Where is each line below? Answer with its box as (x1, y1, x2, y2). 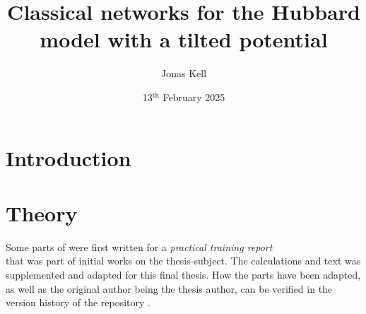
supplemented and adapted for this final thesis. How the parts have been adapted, (6, 267, 361, 281)
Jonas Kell (160, 66, 207, 81)
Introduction (6, 143, 131, 172)
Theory (6, 198, 78, 227)
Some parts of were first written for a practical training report (6, 239, 273, 254)
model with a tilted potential (40, 25, 328, 54)
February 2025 (163, 89, 225, 104)
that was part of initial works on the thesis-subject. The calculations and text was (6, 253, 361, 268)
